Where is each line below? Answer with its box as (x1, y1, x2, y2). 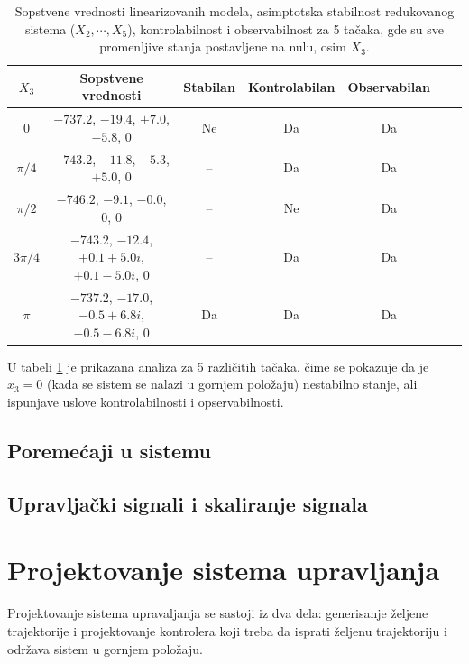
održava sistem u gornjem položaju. (7, 639, 203, 658)
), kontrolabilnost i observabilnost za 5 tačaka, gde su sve (127, 19, 445, 38)
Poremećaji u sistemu (7, 437, 211, 465)
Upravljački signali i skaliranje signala (7, 489, 368, 517)
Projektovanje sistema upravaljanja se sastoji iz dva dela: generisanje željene (7, 604, 428, 622)
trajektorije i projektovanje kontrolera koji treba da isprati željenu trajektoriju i (7, 621, 447, 640)
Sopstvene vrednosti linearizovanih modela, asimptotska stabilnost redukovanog (14, 2, 455, 20)
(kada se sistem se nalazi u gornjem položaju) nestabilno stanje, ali (47, 374, 418, 393)
